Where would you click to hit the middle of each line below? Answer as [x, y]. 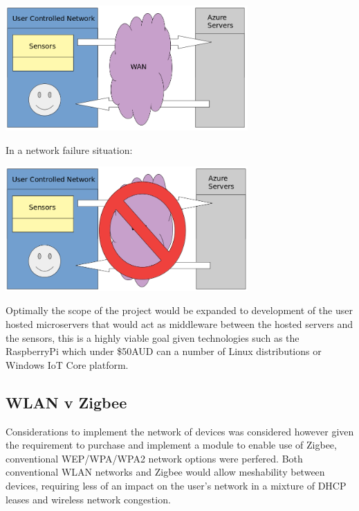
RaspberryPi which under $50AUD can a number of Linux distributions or [164, 351]
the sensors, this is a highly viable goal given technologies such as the [153, 337]
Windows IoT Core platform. [67, 364]
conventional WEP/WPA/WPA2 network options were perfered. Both [154, 458]
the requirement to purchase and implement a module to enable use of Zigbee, [171, 445]
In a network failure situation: [69, 149]
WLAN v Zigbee [66, 402]
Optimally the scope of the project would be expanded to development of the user [179, 310]
